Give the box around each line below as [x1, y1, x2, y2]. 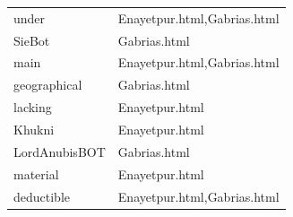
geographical [13, 75, 82, 94]
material [13, 164, 59, 183]
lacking [13, 98, 52, 117]
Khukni [13, 119, 55, 138]
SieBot [13, 30, 50, 49]
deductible [13, 187, 71, 205]
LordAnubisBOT [13, 142, 106, 161]
